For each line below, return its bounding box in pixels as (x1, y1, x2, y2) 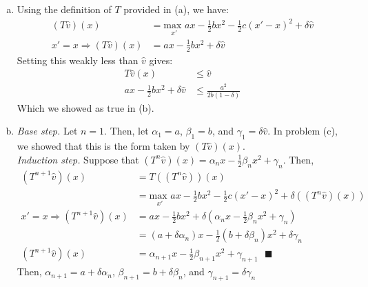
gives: (149, 52, 173, 67)
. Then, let (104, 123, 149, 138)
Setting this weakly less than (17, 52, 139, 67)
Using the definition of (17, 2, 112, 16)
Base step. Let (17, 123, 78, 138)
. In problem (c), (267, 123, 338, 138)
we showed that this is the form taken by (17, 139, 190, 153)
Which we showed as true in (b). (17, 100, 154, 115)
